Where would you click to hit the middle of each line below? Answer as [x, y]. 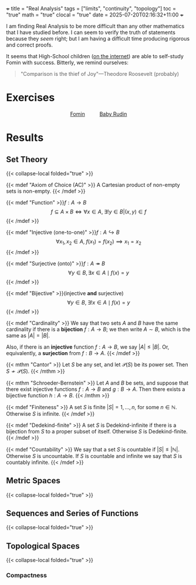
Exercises [31, 98]
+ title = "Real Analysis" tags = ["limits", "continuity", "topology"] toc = [91, 9]
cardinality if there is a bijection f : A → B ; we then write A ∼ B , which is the [98, 329]
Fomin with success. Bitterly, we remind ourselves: [67, 62]
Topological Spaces [43, 546]
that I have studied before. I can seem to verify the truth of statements [91, 32]
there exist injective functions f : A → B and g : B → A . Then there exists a [96, 389]
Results [25, 138]
